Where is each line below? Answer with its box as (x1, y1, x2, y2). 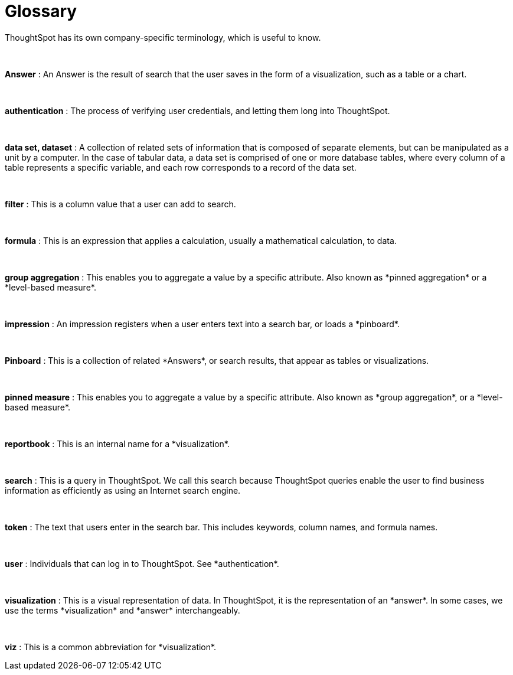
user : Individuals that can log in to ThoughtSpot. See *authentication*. (5, 558, 279, 569)
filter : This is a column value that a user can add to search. (5, 198, 236, 209)
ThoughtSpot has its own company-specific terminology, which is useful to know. (5, 32, 321, 43)
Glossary (5, 1, 77, 21)
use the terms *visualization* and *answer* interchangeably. (5, 605, 240, 615)
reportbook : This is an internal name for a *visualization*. (5, 438, 230, 449)
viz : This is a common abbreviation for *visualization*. (5, 641, 217, 652)
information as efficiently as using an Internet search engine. (5, 485, 241, 495)
